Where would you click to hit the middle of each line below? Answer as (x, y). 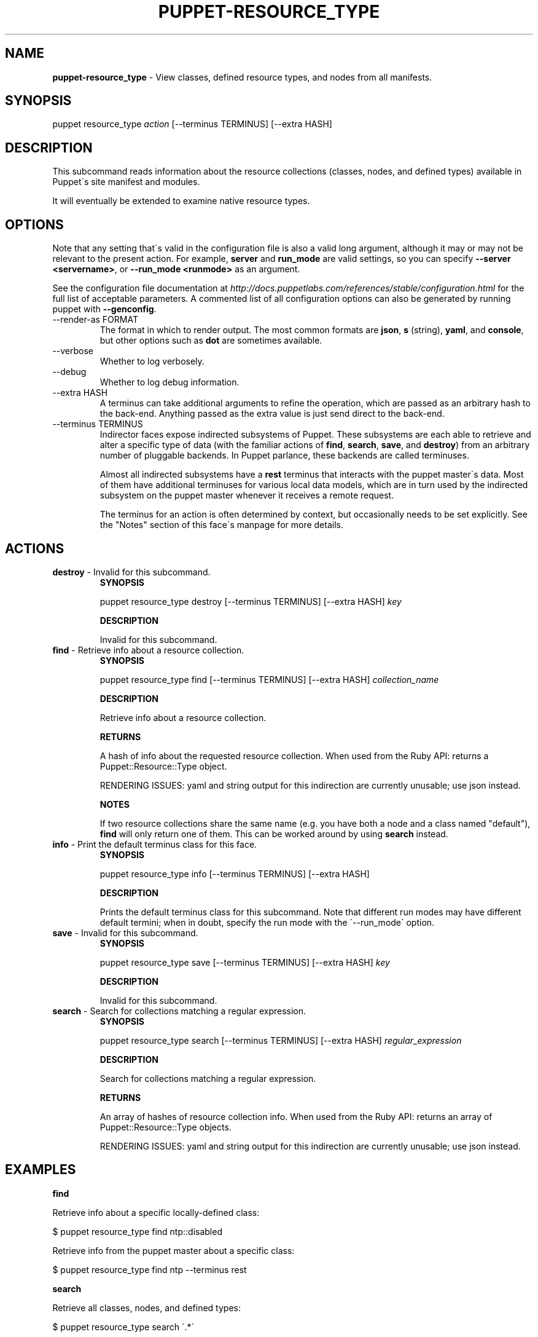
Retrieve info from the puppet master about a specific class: (173, 1250)
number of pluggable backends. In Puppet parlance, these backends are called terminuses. (284, 456)
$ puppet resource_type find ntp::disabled (137, 1231)
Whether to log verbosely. (152, 361)
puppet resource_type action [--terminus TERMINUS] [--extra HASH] (192, 124)
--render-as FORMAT (95, 320)
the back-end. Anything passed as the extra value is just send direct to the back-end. (272, 414)
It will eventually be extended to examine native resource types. (181, 201)
